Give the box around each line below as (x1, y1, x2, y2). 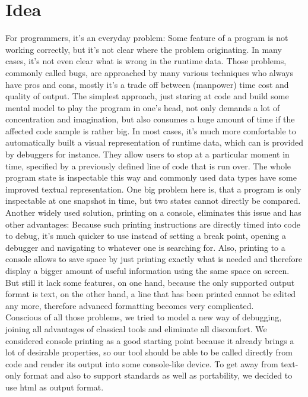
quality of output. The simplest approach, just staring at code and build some (5, 90, 289, 102)
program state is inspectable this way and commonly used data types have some (5, 171, 297, 184)
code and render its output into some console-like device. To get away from (5, 357, 278, 370)
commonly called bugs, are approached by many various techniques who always (5, 66, 293, 78)
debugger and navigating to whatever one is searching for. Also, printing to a (5, 241, 285, 253)
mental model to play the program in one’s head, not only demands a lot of (5, 101, 280, 114)
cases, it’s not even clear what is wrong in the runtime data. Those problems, (5, 55, 287, 67)
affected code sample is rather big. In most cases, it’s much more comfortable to (5, 124, 296, 137)
